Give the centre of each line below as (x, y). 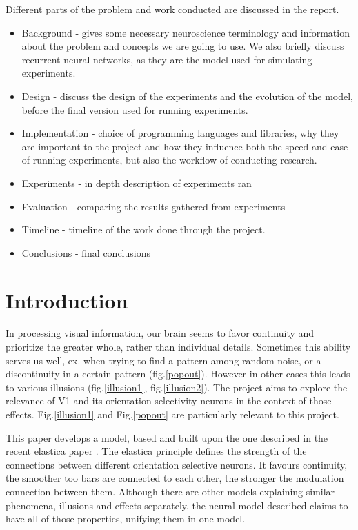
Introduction (67, 300)
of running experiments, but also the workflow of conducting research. (169, 160)
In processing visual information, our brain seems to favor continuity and (160, 333)
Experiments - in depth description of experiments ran (137, 183)
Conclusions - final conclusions (86, 252)
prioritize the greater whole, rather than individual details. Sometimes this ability (178, 347)
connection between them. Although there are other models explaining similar (170, 491)
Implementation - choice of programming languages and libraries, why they (180, 133)
